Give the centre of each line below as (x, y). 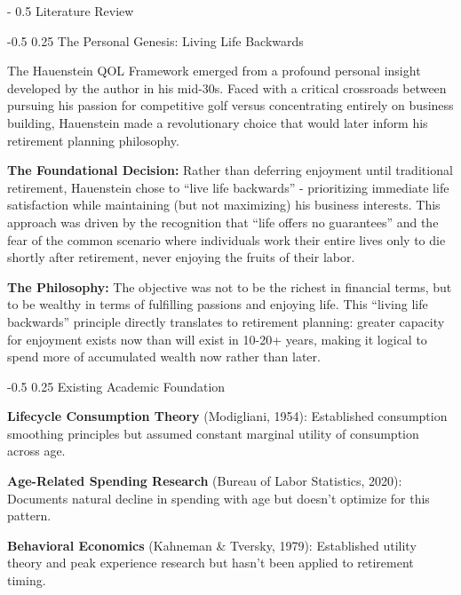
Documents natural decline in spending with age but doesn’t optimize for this (219, 498)
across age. (36, 451)
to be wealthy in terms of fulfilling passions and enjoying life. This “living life (218, 304)
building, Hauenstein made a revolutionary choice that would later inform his (218, 122)
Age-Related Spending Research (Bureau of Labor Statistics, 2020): (205, 481)
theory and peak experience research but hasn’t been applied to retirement (211, 563)
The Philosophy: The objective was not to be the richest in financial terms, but (230, 286)
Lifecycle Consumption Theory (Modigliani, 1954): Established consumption (227, 416)
